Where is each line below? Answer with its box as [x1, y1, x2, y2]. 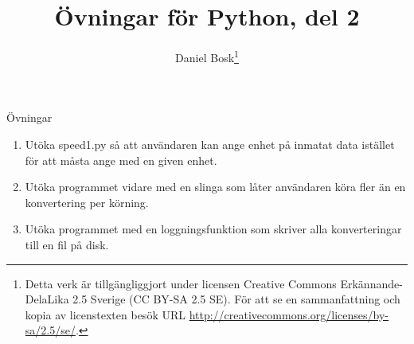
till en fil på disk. [25, 236, 109, 252]
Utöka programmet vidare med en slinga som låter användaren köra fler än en [25, 178, 406, 195]
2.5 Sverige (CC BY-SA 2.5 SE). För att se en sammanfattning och [72, 291, 400, 307]
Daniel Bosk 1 [175, 47, 239, 65]
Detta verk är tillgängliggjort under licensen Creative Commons [25, 275, 337, 291]
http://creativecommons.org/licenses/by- [189, 306, 389, 322]
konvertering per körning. [25, 193, 149, 210]
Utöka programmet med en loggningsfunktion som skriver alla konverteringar [25, 221, 402, 237]
